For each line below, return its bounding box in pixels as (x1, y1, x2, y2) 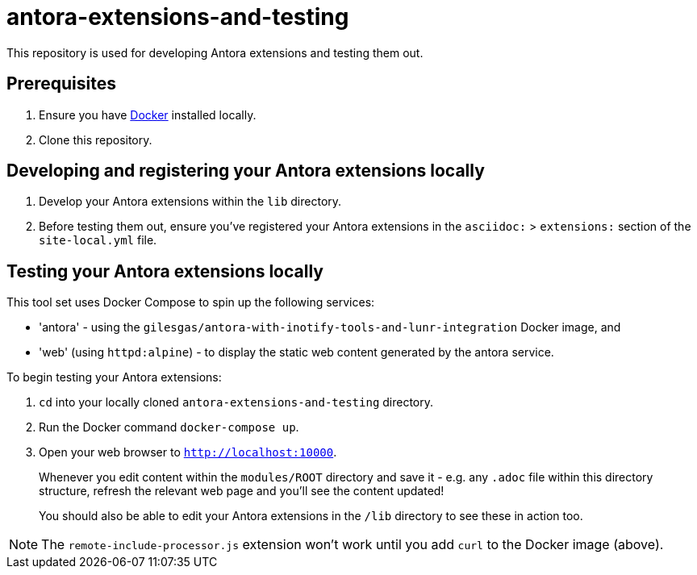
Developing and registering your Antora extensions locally (6, 160, 485, 181)
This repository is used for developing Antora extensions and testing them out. (6, 45, 424, 60)
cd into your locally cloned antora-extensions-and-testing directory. (39, 395, 434, 410)
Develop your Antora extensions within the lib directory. (39, 194, 342, 209)
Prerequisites (6, 73, 116, 94)
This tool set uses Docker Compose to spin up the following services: (6, 295, 375, 310)
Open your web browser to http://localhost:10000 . (39, 445, 337, 460)
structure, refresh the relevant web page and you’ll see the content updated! (39, 484, 444, 498)
